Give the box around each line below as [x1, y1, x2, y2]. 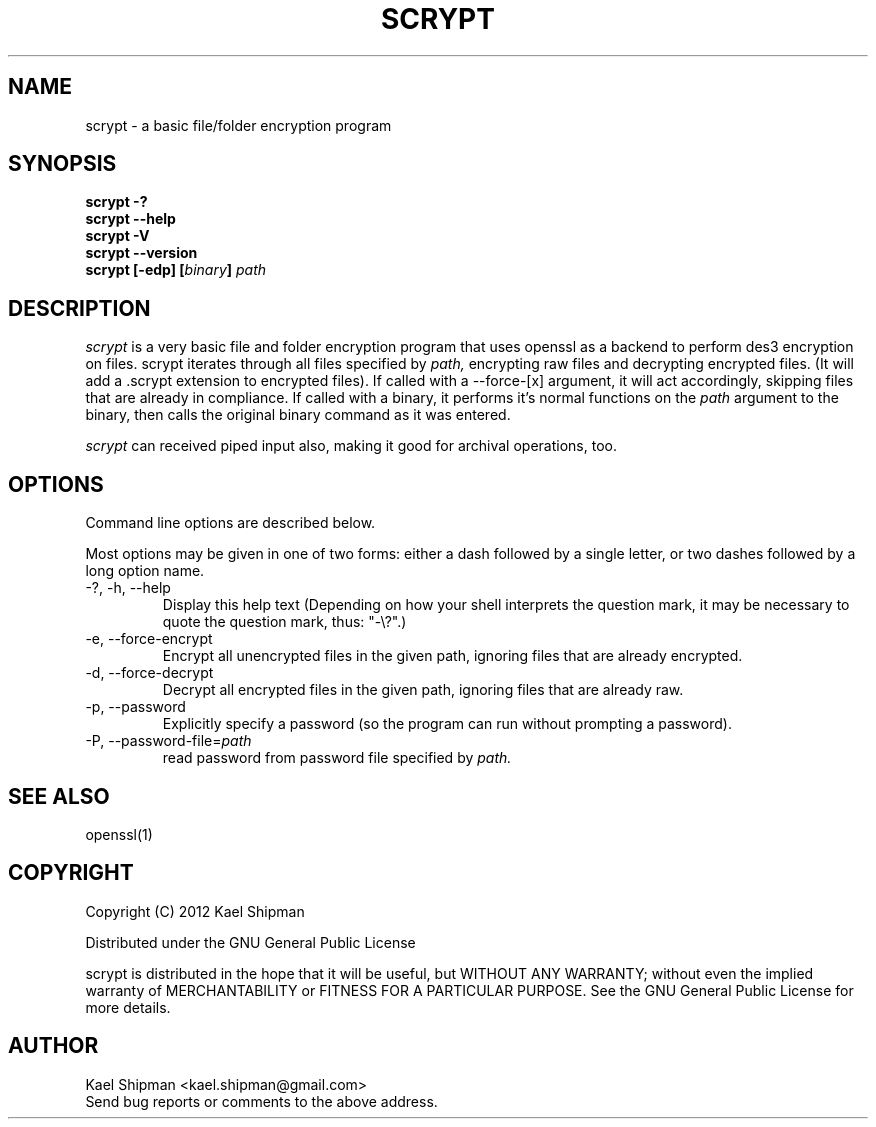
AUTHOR [8, 1033, 99, 1059]
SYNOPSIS [8, 151, 117, 177]
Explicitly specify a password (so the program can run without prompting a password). [162, 715, 732, 733]
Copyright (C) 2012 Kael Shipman [85, 902, 305, 920]
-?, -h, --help [85, 579, 171, 597]
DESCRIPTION [8, 295, 151, 321]
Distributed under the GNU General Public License [85, 933, 416, 951]
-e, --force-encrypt [85, 630, 213, 648]
